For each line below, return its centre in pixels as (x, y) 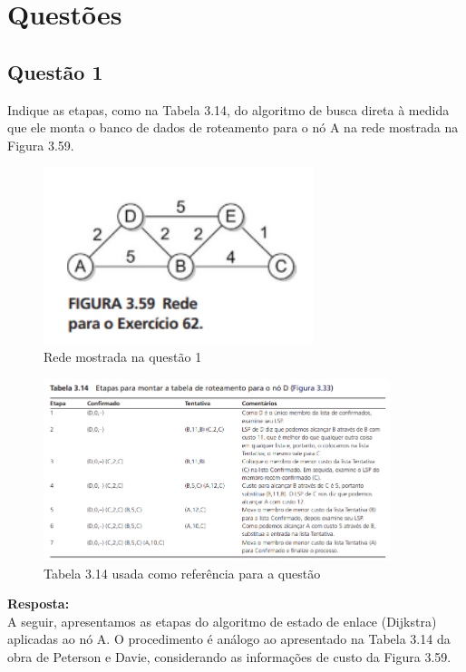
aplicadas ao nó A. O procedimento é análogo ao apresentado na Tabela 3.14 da (229, 639)
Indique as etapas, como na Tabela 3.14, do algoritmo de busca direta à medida (228, 109)
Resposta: (39, 604)
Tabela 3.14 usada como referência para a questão (182, 573)
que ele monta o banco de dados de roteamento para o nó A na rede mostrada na (233, 127)
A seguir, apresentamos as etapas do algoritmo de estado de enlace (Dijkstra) (222, 621)
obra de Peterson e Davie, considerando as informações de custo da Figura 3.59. (229, 656)
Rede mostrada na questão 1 (123, 357)
